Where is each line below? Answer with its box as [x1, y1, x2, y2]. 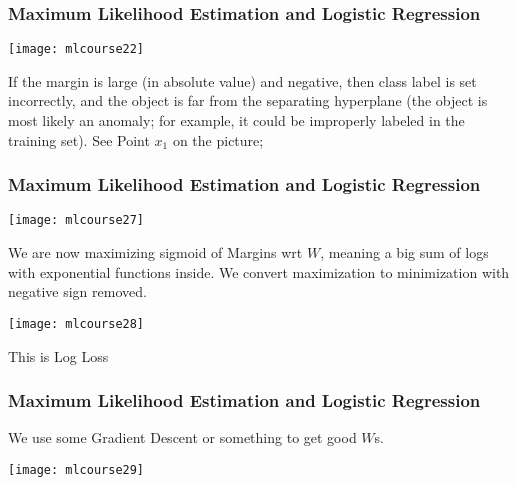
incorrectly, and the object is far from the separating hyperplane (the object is [8, 90, 488, 111]
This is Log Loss [8, 345, 109, 366]
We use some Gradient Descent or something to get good [8, 427, 357, 448]
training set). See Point [8, 129, 150, 150]
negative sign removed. [8, 281, 147, 302]
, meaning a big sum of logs [320, 242, 489, 263]
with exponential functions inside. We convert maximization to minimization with [8, 261, 510, 282]
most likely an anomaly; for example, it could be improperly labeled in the [8, 110, 465, 131]
